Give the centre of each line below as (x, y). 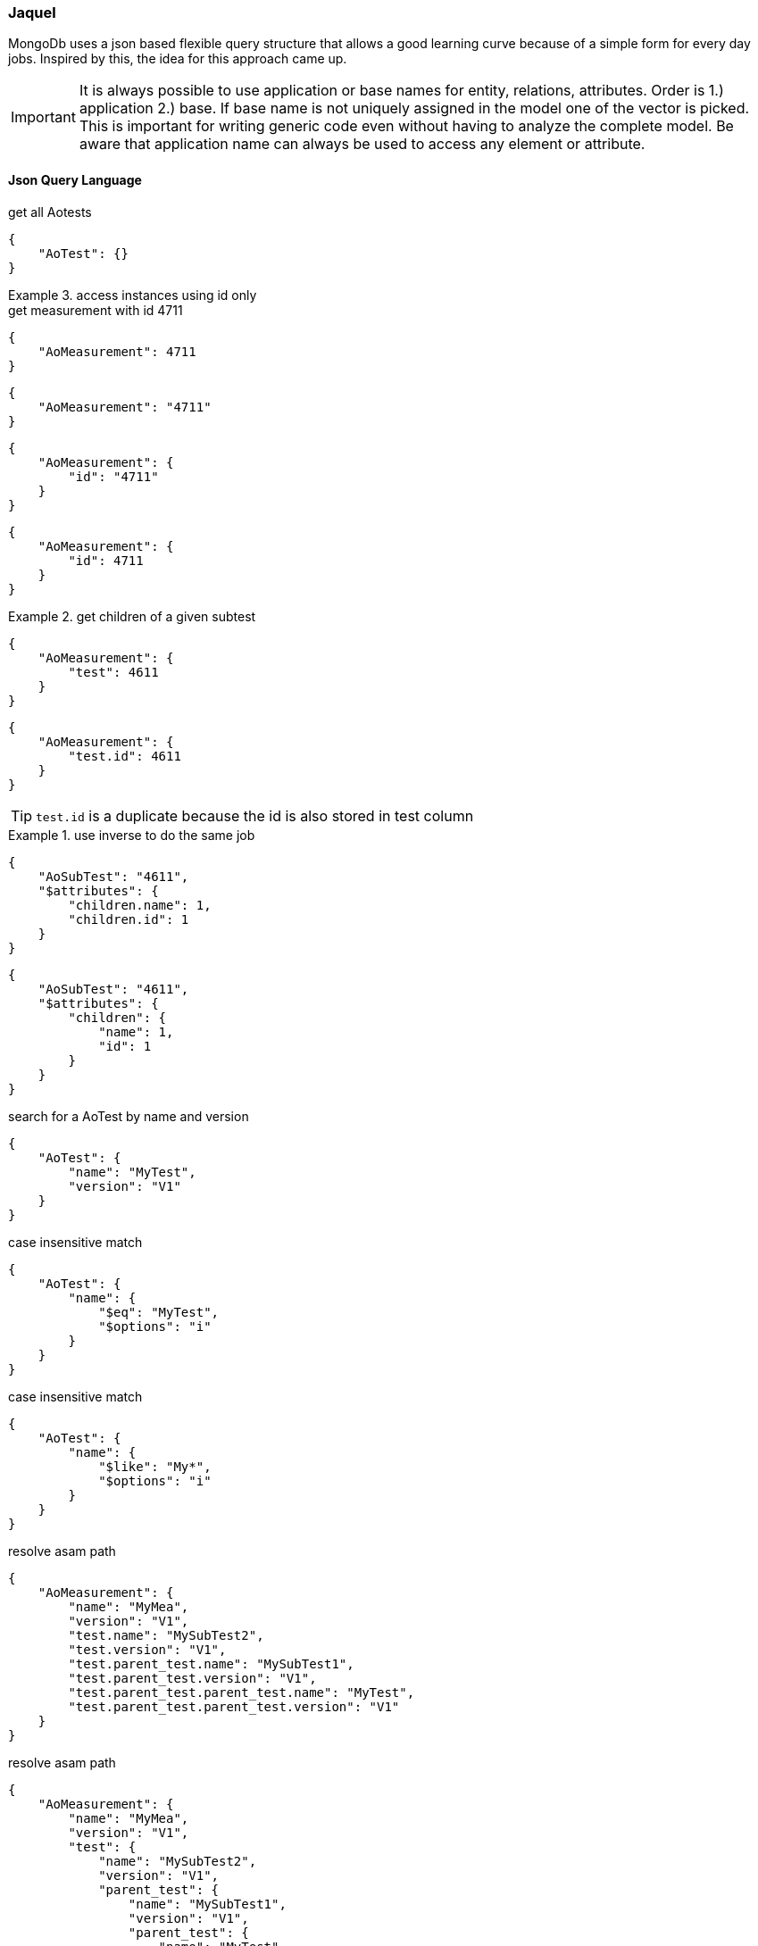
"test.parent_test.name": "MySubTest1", (211, 1663)
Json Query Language (75, 179)
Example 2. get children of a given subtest (132, 616)
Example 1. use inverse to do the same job (132, 835)
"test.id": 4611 (125, 756)
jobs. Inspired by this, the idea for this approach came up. (178, 59)
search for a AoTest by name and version (129, 1116)
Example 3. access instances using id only (133, 295)
